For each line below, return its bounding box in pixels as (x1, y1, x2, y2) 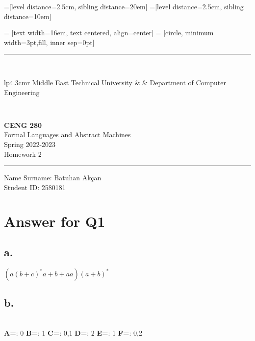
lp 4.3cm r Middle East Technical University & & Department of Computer (4, 77, 227, 87)
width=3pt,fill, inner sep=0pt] (4, 37, 95, 47)
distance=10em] (4, 11, 51, 21)
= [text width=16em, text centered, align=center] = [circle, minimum (4, 27, 214, 38)
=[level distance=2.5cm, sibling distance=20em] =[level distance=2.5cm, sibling (4, 1, 244, 11)
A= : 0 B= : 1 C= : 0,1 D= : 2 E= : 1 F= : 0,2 (4, 327, 142, 338)
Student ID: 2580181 (4, 182, 66, 192)
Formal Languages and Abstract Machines (4, 129, 131, 140)
